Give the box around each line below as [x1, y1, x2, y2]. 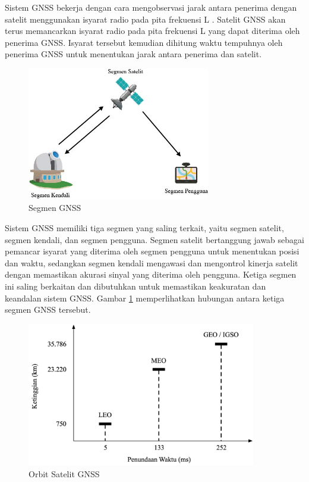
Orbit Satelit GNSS [29, 468, 100, 480]
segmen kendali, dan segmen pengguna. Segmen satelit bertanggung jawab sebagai [5, 233, 304, 245]
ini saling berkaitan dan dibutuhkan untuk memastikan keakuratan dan [5, 280, 266, 293]
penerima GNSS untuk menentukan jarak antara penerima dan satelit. [5, 48, 262, 60]
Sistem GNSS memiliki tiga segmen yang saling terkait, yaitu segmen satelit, [5, 222, 284, 234]
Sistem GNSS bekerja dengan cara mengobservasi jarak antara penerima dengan [5, 1, 297, 13]
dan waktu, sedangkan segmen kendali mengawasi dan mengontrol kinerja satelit [5, 256, 298, 269]
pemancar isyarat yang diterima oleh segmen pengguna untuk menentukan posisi [5, 245, 299, 257]
